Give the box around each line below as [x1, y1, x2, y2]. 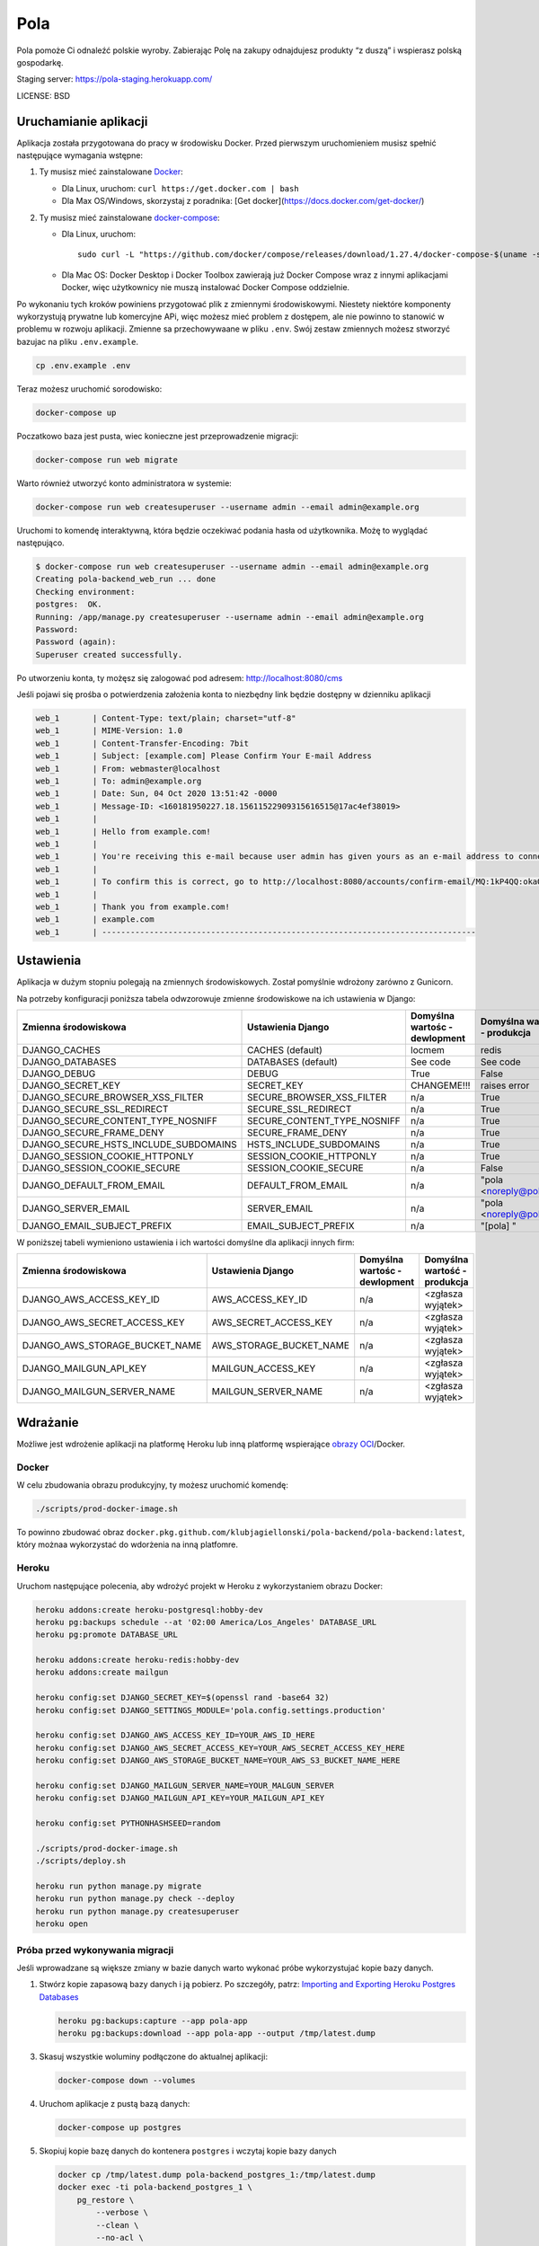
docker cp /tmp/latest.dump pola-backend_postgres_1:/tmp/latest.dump [57, 2170, 376, 2180]
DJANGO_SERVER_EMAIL [22, 1202, 130, 1215]
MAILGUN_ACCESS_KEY [211, 1362, 316, 1375]
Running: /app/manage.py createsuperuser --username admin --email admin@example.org [35, 612, 424, 622]
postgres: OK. [35, 599, 102, 610]
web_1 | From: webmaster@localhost [35, 764, 221, 774]
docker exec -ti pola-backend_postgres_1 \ [57, 2182, 253, 2192]
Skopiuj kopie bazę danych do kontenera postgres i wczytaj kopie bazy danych [39, 2145, 337, 2156]
